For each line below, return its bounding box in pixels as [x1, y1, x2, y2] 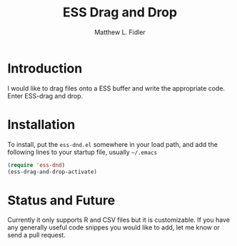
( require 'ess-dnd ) [7, 161, 66, 168]
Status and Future [7, 192, 116, 208]
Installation [7, 116, 76, 133]
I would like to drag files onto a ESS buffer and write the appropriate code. [7, 83, 226, 93]
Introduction [7, 60, 83, 76]
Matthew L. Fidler [94, 28, 146, 36]
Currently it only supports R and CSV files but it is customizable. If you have [7, 215, 231, 225]
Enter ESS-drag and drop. [7, 91, 84, 100]
